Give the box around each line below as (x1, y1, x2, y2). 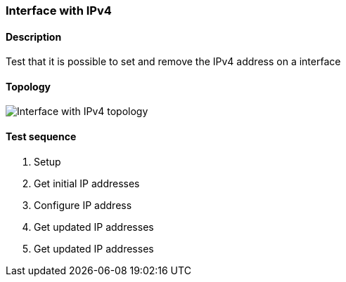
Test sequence (6, 130, 77, 143)
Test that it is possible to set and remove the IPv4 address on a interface (6, 55, 341, 68)
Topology (6, 80, 51, 93)
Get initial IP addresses (34, 177, 140, 189)
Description (6, 30, 62, 43)
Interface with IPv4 (6, 4, 112, 18)
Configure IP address (34, 199, 132, 211)
